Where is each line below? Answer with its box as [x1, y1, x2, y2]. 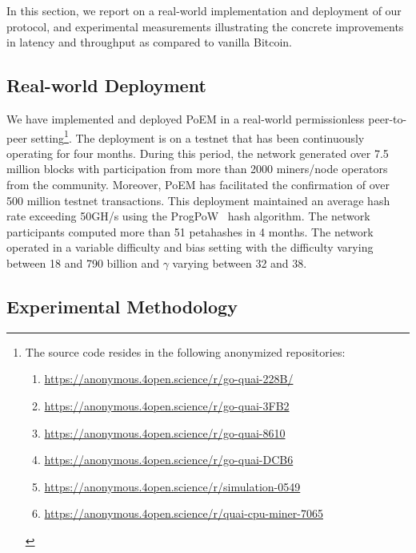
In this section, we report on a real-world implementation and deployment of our [6, 2, 402, 18]
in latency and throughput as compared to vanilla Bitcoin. [6, 34, 292, 50]
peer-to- [368, 110, 407, 127]
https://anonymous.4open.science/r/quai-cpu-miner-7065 [44, 505, 323, 522]
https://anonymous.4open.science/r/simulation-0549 [44, 478, 301, 494]
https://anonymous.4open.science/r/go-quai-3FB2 [44, 397, 290, 414]
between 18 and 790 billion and [6, 254, 159, 271]
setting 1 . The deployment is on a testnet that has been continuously [30, 127, 365, 146]
